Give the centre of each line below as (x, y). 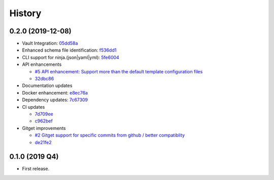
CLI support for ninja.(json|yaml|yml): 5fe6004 (71, 57)
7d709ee (44, 114)
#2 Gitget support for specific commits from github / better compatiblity (110, 135)
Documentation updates (47, 85)
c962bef (44, 121)
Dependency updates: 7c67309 (55, 100)
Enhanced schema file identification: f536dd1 (69, 50)
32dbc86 (44, 79)
